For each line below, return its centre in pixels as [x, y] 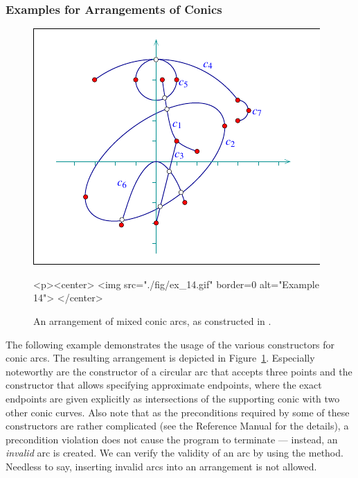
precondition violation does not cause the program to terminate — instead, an [172, 439]
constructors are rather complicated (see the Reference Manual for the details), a [177, 426]
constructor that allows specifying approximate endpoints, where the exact [164, 385]
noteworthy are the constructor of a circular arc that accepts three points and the [179, 371]
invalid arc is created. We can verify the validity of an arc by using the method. [174, 453]
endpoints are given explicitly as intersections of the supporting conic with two [173, 398]
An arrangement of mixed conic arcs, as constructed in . [152, 321]
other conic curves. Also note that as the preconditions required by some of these [178, 412]
